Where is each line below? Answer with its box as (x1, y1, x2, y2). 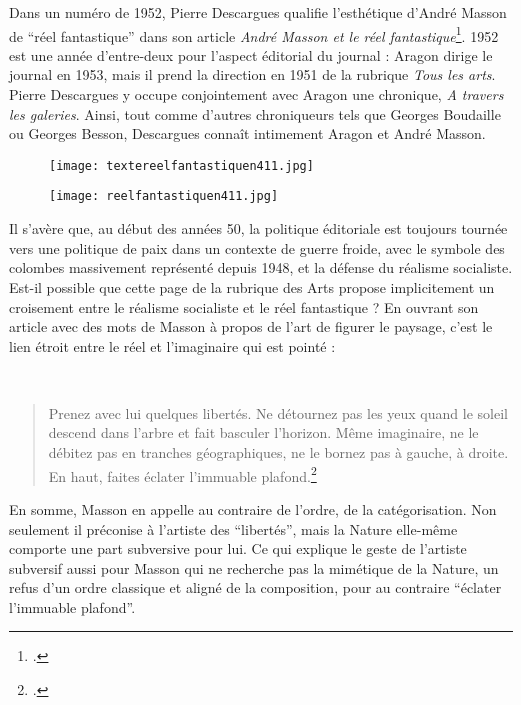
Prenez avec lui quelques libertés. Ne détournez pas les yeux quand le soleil (48, 402, 508, 423)
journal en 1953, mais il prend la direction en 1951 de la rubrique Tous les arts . (9, 64, 496, 85)
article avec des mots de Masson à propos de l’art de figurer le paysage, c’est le (9, 316, 493, 337)
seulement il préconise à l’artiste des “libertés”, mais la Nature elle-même (9, 518, 458, 539)
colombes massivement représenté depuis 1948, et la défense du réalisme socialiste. (9, 257, 513, 278)
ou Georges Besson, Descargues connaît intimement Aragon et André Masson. (9, 123, 486, 144)
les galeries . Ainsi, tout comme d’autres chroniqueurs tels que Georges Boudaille (9, 103, 501, 124)
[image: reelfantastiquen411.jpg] (49, 189, 279, 204)
